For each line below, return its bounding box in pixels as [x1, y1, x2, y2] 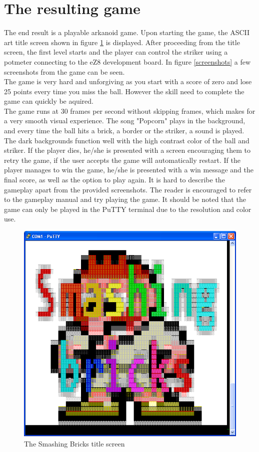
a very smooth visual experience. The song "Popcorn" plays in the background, [4, 115, 245, 126]
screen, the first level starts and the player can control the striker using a [4, 47, 228, 57]
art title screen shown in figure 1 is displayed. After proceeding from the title [4, 37, 240, 47]
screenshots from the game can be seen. [4, 66, 125, 77]
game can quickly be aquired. [4, 96, 93, 106]
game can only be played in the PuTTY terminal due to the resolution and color [4, 203, 251, 214]
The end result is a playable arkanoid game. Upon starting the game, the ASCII [4, 27, 250, 38]
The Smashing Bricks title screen [24, 438, 125, 448]
